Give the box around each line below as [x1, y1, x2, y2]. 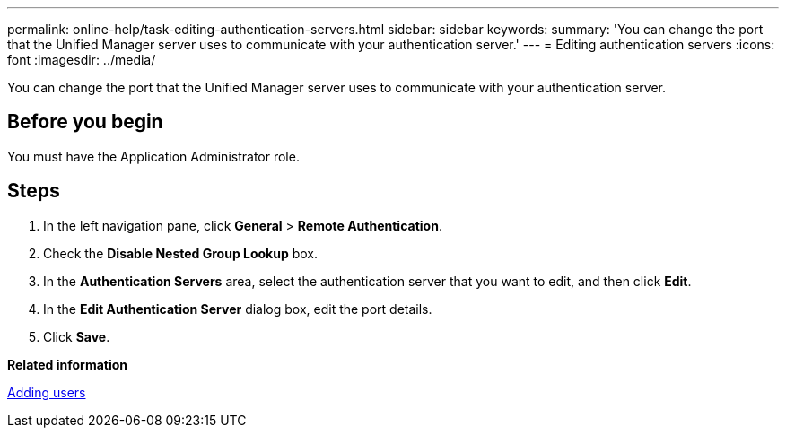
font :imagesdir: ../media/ [7, 52, 156, 67]
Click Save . [43, 328, 110, 344]
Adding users [7, 384, 86, 400]
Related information [7, 356, 128, 372]
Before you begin [7, 110, 163, 134]
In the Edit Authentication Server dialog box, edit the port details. [43, 300, 432, 317]
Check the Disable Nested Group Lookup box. [43, 245, 319, 261]
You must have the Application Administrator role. [7, 148, 300, 164]
